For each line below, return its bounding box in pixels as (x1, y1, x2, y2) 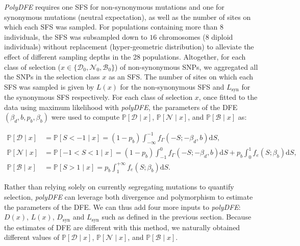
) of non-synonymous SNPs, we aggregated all (114, 61, 258, 72)
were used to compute (51, 112, 120, 122)
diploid (211, 31, 233, 42)
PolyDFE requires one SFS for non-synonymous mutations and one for (4, 2, 224, 12)
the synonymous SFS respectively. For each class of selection (4, 92, 193, 102)
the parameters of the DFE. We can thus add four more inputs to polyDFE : (4, 201, 241, 212)
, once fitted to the (198, 92, 258, 102)
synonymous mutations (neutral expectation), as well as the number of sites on (4, 11, 251, 22)
